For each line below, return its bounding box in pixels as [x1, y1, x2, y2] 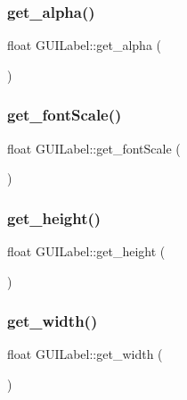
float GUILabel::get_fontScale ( [7, 138, 181, 157]
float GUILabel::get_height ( [7, 242, 166, 261]
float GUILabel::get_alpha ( [7, 36, 161, 54]
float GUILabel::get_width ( [7, 345, 163, 363]
